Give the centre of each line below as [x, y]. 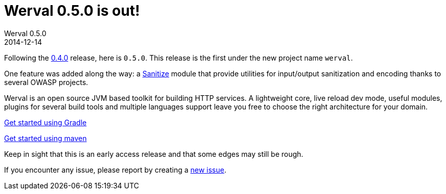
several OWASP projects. [46, 82]
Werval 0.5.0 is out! [72, 11]
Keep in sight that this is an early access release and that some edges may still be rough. [154, 154]
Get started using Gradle [46, 122]
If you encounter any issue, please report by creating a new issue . [115, 170]
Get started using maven [46, 138]
